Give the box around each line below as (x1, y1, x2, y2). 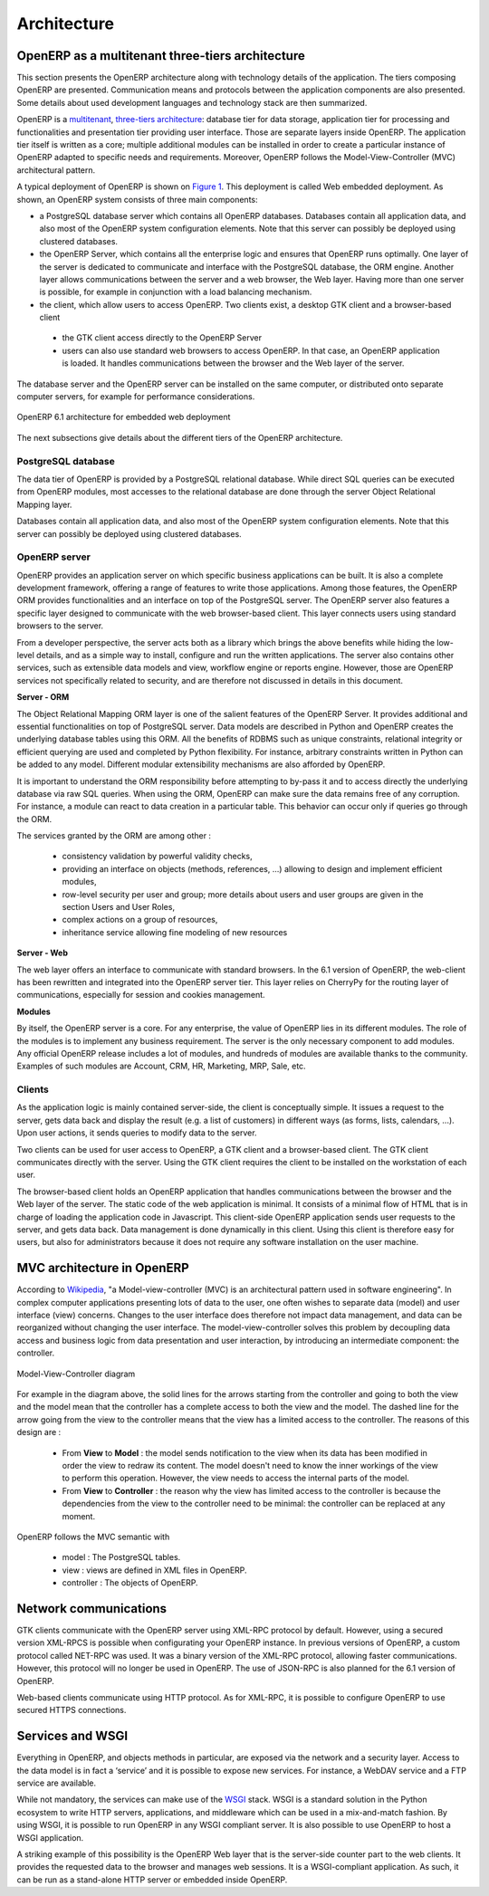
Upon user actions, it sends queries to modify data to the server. (16, 1127, 257, 1138)
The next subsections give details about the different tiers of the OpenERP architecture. (16, 432, 343, 443)
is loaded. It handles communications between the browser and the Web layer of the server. (62, 358, 405, 369)
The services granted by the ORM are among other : (16, 830, 212, 841)
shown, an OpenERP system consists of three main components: (16, 194, 258, 205)
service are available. (16, 1777, 97, 1788)
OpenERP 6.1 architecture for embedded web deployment (16, 412, 231, 423)
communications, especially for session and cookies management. (16, 990, 266, 1001)
